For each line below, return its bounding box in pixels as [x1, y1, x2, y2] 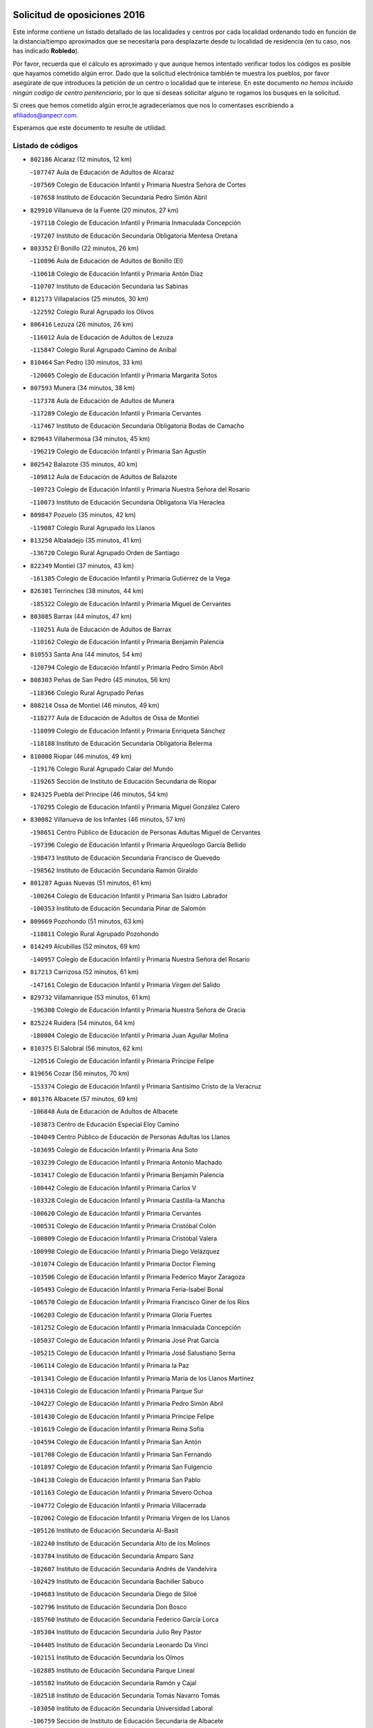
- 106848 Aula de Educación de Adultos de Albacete [30, 1107, 179, 1116]
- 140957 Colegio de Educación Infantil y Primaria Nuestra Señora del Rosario [30, 955, 250, 964]
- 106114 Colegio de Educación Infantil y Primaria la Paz [30, 1362, 189, 1370]
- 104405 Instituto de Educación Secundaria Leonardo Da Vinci [30, 1640, 209, 1649]
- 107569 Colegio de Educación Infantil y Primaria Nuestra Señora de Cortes [30, 180, 247, 189]
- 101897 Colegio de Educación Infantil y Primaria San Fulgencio [30, 1463, 213, 1472]
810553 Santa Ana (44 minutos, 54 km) [30, 650, 143, 659]
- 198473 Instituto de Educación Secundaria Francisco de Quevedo [30, 854, 220, 862]
